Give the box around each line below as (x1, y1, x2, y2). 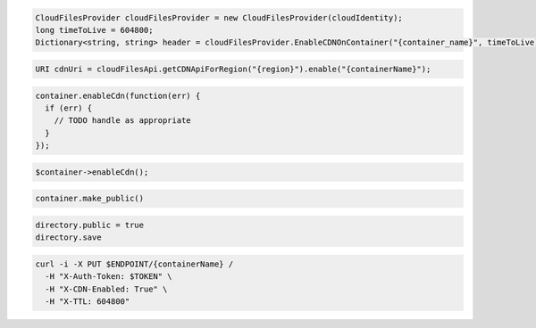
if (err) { (45, 102, 93, 113)
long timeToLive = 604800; (35, 25, 154, 35)
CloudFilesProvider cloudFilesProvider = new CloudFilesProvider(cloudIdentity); (35, 12, 404, 22)
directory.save (35, 233, 102, 242)
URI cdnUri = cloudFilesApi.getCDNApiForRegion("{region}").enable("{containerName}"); (35, 63, 431, 74)
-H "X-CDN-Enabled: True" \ (45, 283, 168, 294)
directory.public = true (35, 219, 145, 230)
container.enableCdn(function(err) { (35, 90, 201, 101)
